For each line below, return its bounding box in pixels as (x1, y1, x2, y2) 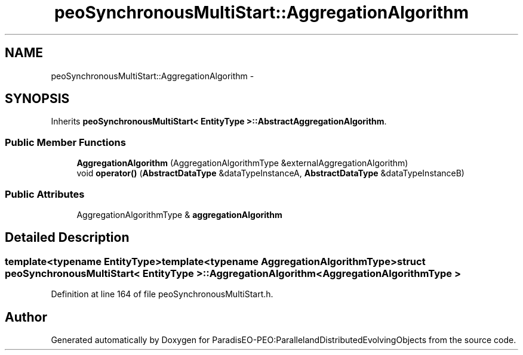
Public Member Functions (5, 136, 126, 148)
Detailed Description (5, 230, 130, 245)
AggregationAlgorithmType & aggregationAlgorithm (76, 209, 282, 220)
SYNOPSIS (5, 91, 70, 107)
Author (5, 309, 47, 325)
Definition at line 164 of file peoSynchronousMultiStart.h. (51, 289, 273, 300)
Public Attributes (5, 188, 85, 200)
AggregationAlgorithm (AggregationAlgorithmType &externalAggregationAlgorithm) (76, 158, 408, 169)
